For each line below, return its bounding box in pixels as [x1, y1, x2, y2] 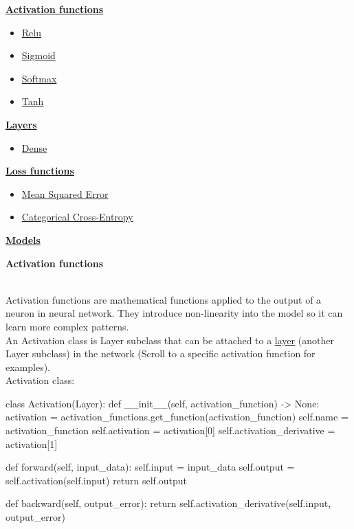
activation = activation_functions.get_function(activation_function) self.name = [5, 409, 349, 424]
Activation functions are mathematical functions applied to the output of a [5, 292, 322, 306]
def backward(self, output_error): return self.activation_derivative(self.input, [5, 496, 331, 510]
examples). [5, 359, 51, 374]
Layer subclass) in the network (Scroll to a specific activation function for [5, 346, 316, 361]
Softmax [21, 71, 57, 85]
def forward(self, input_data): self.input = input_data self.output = [5, 460, 295, 474]
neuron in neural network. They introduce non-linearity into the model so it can [5, 306, 343, 320]
